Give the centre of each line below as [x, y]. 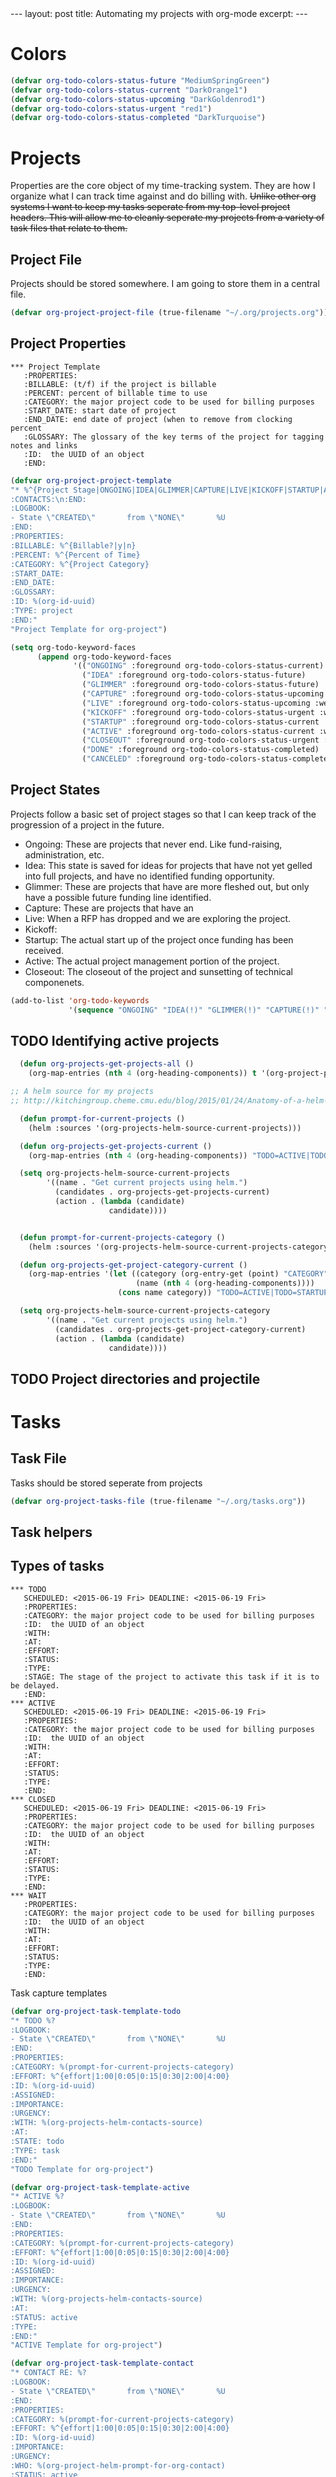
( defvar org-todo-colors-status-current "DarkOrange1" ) [129, 90]
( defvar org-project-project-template [91, 480]
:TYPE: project [42, 611]
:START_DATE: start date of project [100, 410]
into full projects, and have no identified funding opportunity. [149, 876]
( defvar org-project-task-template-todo [96, 2011]
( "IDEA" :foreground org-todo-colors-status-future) [194, 675]
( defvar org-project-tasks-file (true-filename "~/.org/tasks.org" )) [158, 1501]
